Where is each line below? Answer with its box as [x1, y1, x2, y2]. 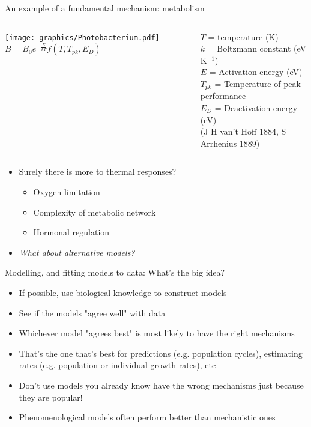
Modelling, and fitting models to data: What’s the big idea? [5, 266, 225, 279]
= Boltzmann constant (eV [207, 42, 307, 55]
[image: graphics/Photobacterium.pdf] [5, 33, 160, 42]
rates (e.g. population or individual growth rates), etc [19, 359, 216, 371]
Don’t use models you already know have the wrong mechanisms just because [19, 378, 304, 391]
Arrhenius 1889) [200, 136, 260, 149]
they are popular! [19, 390, 83, 403]
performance [200, 89, 246, 102]
